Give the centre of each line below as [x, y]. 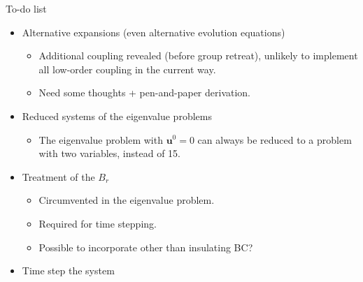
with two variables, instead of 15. [110, 153]
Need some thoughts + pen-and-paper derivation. [145, 92]
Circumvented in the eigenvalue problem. [127, 200]
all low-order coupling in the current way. [127, 69]
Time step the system [68, 270]
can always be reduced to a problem [275, 139]
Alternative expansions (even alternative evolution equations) [154, 32]
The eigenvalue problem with [101, 139]
